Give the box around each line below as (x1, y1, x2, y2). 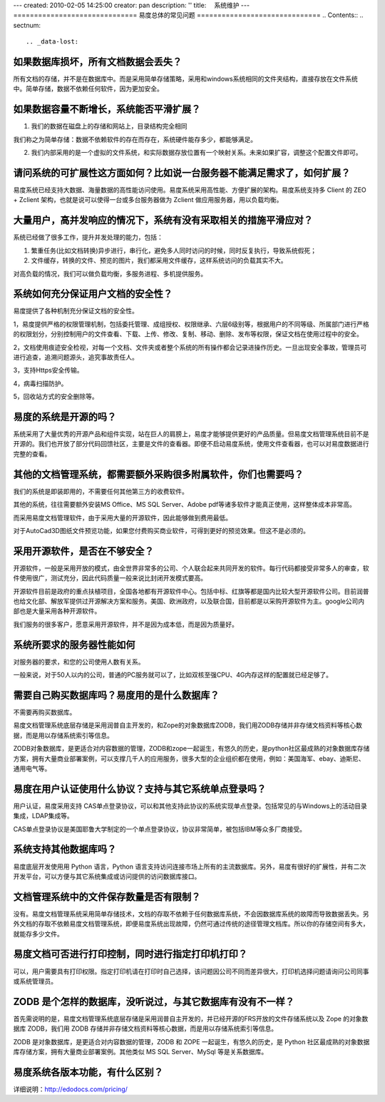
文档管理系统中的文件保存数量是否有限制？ (13, 891, 201, 903)
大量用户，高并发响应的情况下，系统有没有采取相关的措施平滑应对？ (13, 214, 313, 226)
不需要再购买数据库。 (13, 708, 76, 717)
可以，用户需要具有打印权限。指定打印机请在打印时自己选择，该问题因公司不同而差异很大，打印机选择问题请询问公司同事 (13, 967, 369, 976)
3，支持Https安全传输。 (13, 366, 83, 375)
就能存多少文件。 (13, 929, 63, 938)
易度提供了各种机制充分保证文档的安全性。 (13, 307, 138, 315)
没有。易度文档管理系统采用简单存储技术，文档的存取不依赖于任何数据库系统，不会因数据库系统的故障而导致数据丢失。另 (13, 909, 369, 918)
